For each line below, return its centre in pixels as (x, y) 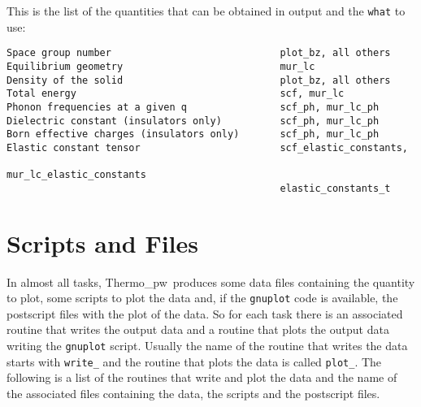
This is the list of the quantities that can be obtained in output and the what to (206, 11)
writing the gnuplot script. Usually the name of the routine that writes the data (207, 346)
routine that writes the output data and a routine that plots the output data (198, 329)
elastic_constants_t (335, 188)
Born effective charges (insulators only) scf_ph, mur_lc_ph (193, 134)
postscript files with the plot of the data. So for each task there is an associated (205, 313)
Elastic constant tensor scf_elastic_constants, (207, 147)
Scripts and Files (103, 242)
